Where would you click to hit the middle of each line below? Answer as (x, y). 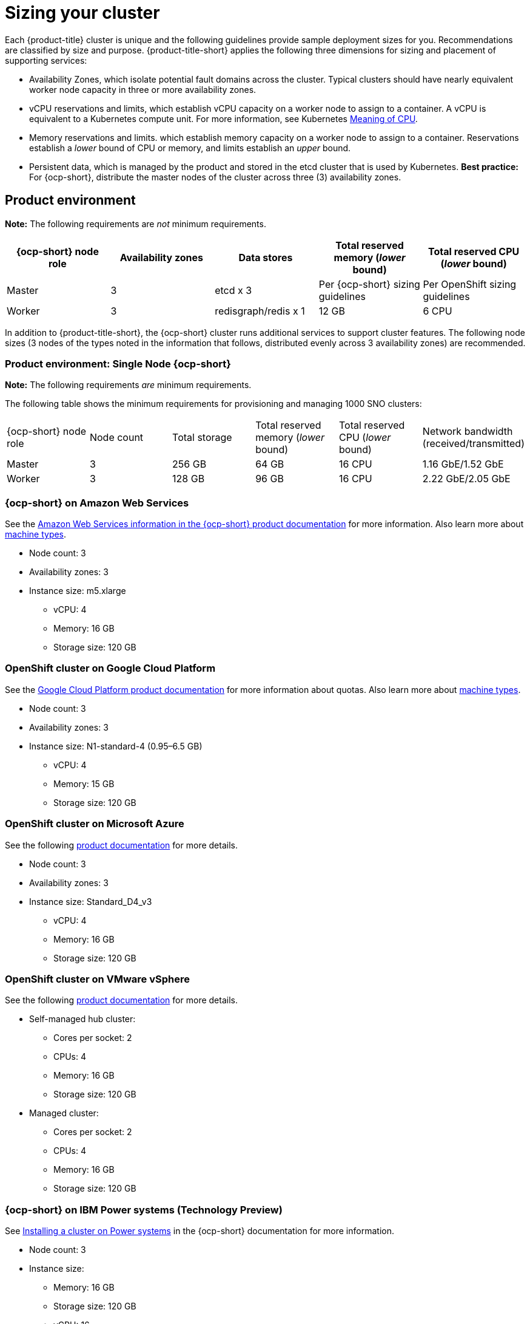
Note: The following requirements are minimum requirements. (128, 385)
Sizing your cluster (82, 13)
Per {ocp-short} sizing (369, 284)
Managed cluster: (64, 1113)
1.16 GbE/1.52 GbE (463, 464)
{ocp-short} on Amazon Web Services (97, 503)
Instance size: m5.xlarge (78, 591)
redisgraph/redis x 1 (260, 311)
